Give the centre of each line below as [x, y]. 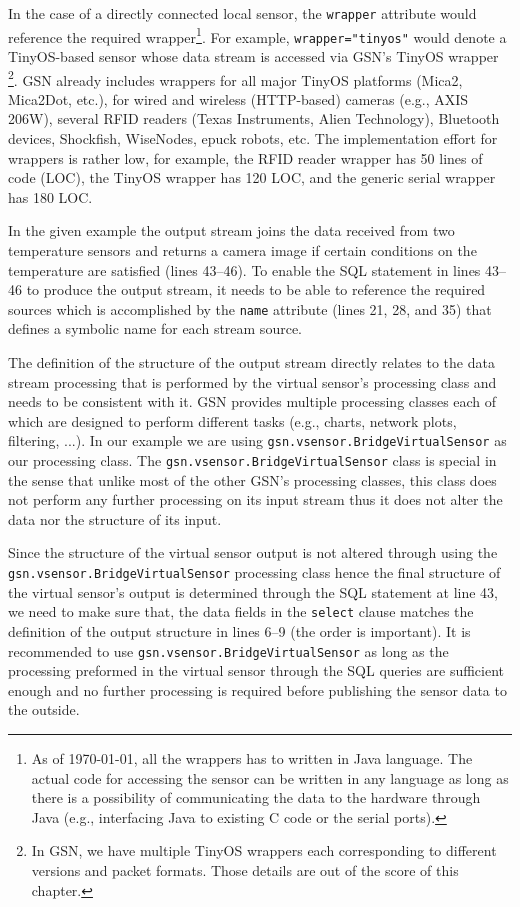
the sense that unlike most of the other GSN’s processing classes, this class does [252, 479]
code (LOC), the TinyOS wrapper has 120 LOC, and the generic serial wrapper [252, 177]
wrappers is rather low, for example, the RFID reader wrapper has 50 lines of [245, 157]
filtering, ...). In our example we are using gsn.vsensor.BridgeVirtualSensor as [257, 440]
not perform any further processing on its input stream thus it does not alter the [255, 499]
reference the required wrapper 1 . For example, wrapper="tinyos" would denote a [257, 35]
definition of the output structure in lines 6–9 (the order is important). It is [239, 630]
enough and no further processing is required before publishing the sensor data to [257, 689]
